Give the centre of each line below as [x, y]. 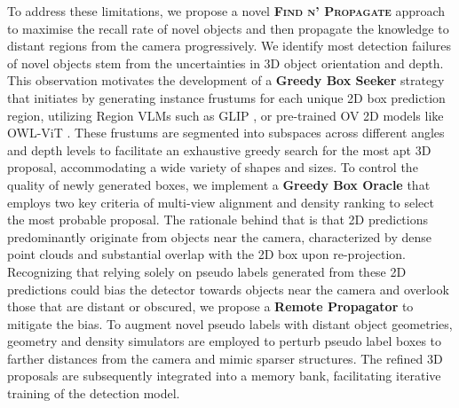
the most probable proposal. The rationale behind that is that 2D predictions [218, 220]
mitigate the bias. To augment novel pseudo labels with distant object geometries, [230, 323]
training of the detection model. [94, 393]
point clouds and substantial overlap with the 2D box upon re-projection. [206, 254]
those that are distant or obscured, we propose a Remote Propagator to [210, 306]
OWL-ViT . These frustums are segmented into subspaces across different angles [226, 133]
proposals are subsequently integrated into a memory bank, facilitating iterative [224, 376]
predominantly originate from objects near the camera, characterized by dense [219, 236]
